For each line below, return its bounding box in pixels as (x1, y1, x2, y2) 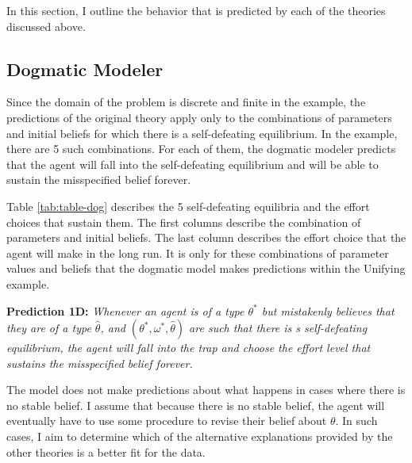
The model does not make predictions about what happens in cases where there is (6, 381, 406, 398)
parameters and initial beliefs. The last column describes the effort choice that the (6, 229, 406, 246)
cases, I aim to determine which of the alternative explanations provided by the (6, 428, 393, 445)
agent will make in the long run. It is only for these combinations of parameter (6, 244, 389, 261)
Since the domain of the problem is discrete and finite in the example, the (6, 94, 366, 110)
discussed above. (6, 17, 86, 34)
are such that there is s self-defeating (189, 320, 368, 336)
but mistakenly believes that (261, 302, 395, 319)
